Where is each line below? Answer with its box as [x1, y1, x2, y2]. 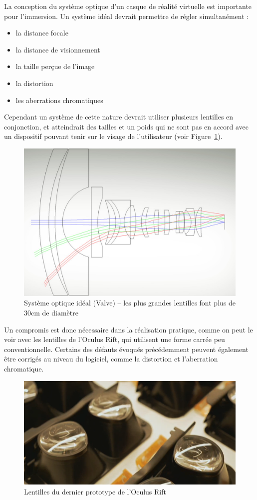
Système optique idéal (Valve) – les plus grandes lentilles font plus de [24, 297, 236, 308]
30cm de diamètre [24, 307, 78, 317]
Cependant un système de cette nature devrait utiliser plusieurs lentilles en [4, 111, 234, 122]
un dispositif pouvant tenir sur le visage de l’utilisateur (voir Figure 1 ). [4, 131, 223, 141]
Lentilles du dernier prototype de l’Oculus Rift [24, 486, 166, 496]
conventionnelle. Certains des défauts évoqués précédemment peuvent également [4, 343, 249, 354]
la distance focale [15, 27, 68, 38]
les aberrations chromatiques [15, 94, 103, 105]
